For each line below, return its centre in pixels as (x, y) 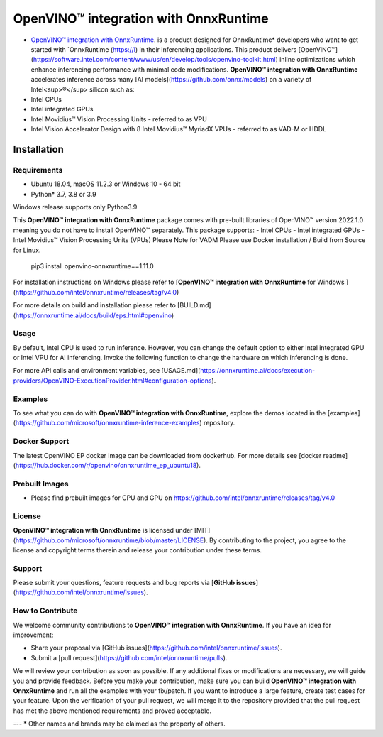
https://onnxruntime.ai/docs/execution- (257, 371)
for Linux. (27, 250)
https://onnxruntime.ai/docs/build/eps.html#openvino (93, 315)
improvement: (33, 635)
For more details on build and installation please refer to (95, 305)
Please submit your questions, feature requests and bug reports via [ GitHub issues (135, 583)
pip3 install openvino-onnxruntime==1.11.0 (92, 266)
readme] (335, 455)
